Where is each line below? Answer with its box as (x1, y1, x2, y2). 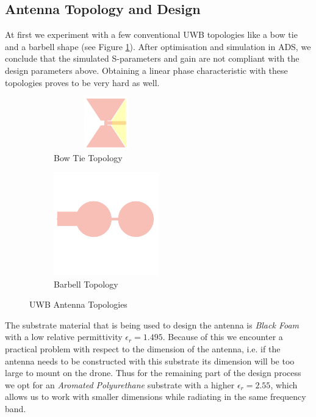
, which (270, 378, 298, 391)
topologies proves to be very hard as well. (5, 76, 160, 89)
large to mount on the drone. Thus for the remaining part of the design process (5, 366, 301, 379)
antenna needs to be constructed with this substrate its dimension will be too (5, 354, 295, 367)
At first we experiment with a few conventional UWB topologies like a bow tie (5, 28, 298, 41)
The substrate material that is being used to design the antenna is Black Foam (5, 318, 300, 331)
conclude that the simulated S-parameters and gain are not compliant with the (5, 52, 300, 65)
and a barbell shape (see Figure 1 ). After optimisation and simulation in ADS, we (5, 40, 311, 53)
